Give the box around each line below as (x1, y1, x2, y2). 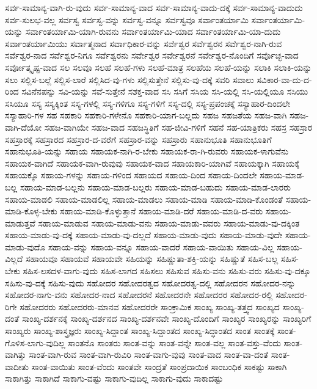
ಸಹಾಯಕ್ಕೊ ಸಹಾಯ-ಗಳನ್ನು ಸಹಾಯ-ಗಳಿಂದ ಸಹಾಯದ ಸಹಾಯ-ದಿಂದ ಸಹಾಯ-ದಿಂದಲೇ (5, 169, 257, 181)
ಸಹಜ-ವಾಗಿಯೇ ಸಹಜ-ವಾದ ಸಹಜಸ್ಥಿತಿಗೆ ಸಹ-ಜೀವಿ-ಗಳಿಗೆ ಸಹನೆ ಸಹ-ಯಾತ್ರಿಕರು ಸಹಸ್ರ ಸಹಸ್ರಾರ (44, 120, 313, 133)
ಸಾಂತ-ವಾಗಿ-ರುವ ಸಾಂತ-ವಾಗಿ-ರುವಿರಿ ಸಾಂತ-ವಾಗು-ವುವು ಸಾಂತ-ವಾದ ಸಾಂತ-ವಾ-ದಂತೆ (29, 348, 269, 361)
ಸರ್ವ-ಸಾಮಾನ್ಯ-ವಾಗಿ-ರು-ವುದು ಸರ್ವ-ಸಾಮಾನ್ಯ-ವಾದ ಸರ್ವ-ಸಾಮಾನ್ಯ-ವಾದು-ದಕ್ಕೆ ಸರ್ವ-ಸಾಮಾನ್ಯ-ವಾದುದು (5, 1, 303, 13)
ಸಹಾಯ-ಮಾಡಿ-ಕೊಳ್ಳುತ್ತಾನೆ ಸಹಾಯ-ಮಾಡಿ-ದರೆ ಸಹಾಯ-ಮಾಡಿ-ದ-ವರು (60, 205, 263, 217)
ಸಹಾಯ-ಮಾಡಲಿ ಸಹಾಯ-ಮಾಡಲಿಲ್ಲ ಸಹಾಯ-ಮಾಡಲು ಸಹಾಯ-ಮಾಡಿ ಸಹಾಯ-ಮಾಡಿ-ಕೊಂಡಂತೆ (5, 192, 283, 205)
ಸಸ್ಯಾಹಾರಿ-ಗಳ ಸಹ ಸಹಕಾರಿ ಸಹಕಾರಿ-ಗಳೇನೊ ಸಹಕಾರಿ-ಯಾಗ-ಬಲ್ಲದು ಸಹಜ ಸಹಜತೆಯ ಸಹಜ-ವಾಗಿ (5, 109, 287, 122)
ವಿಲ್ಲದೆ (5, 252, 23, 265)
